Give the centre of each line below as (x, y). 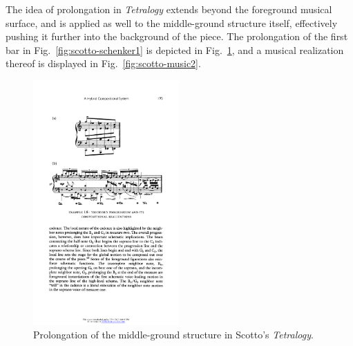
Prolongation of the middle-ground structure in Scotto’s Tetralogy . (173, 335)
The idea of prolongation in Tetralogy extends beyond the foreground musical (169, 9)
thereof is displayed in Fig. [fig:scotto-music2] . (103, 63)
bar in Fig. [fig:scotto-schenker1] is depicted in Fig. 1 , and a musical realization (175, 49)
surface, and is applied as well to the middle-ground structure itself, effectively (172, 22)
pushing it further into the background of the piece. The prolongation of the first (177, 36)
